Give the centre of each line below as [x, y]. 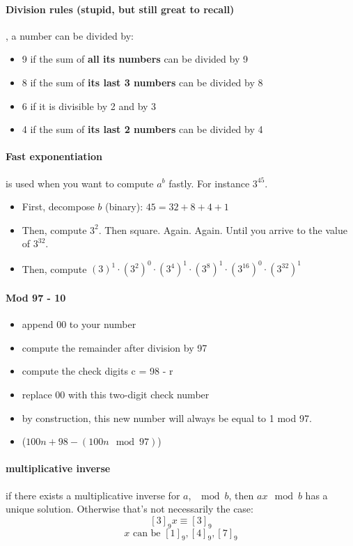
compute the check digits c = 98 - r [97, 371]
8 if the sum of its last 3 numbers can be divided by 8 [142, 82]
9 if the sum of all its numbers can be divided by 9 [135, 59]
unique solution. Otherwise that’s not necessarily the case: [130, 509]
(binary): [124, 206]
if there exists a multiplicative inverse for [93, 495]
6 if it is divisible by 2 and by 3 [89, 106]
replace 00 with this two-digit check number [116, 395]
